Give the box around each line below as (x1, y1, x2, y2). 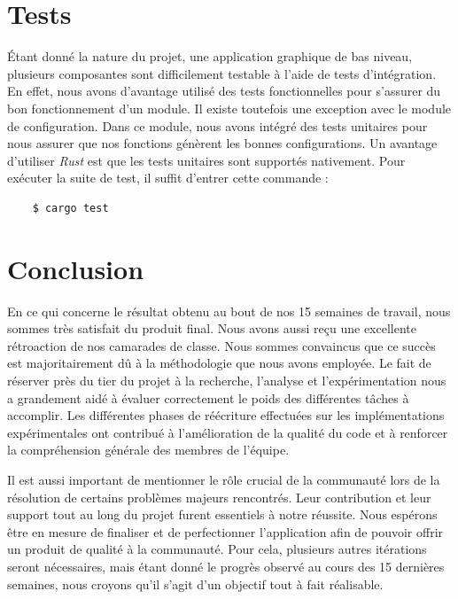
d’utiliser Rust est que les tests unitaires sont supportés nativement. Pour (7, 151, 406, 169)
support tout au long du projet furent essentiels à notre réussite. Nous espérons (7, 505, 438, 524)
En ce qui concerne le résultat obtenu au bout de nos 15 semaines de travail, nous (7, 301, 451, 320)
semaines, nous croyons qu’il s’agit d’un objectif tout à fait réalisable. (7, 574, 384, 593)
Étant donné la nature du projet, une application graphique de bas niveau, (7, 47, 413, 66)
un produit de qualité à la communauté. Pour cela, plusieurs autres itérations (7, 540, 427, 558)
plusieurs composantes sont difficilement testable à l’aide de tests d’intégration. (7, 64, 437, 82)
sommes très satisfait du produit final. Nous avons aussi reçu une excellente (7, 319, 416, 338)
